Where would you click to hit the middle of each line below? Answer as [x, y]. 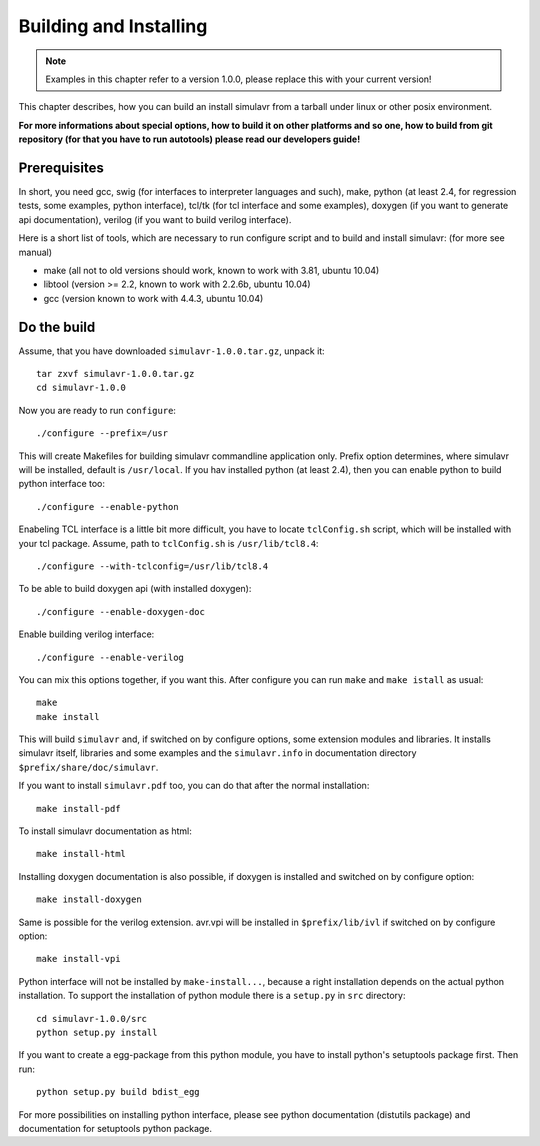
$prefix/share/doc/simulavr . [88, 767]
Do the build [57, 326]
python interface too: [61, 484]
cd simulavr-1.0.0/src [92, 1018]
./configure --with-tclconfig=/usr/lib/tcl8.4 [152, 566]
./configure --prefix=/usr [102, 433]
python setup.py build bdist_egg [118, 1092]
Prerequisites [61, 167]
